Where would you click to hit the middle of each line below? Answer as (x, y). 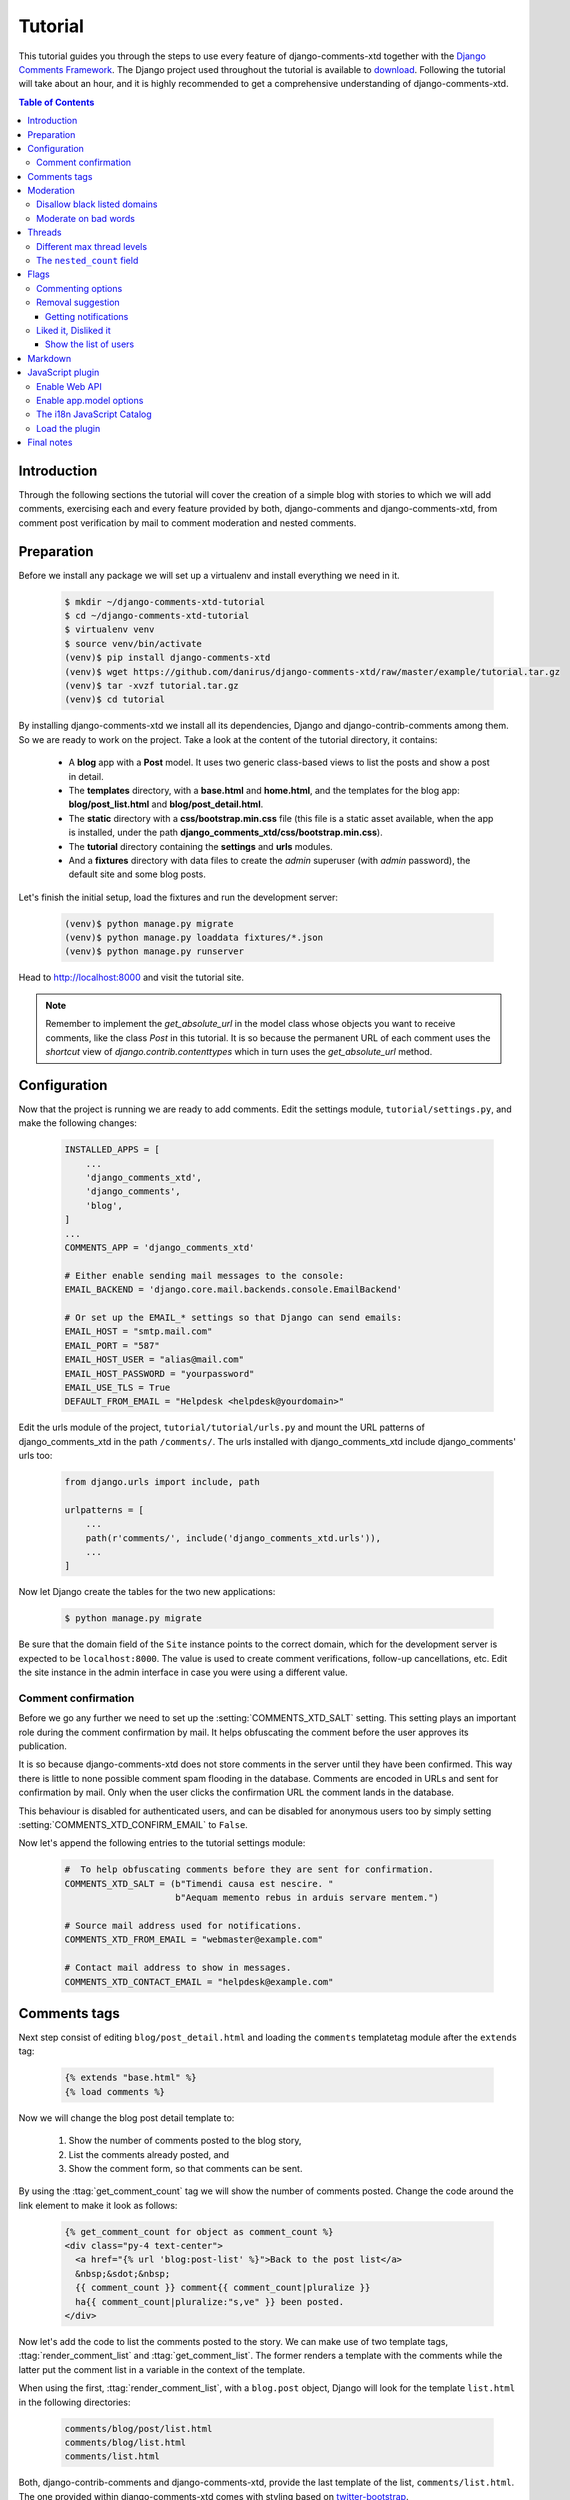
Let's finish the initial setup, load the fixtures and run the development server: (178, 897)
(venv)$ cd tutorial (114, 699)
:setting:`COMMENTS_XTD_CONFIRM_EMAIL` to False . (133, 1825)
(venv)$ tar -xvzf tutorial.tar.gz (151, 686)
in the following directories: (74, 2402)
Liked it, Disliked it (73, 330)
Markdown (49, 358)
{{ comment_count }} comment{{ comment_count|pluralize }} (223, 2288)
